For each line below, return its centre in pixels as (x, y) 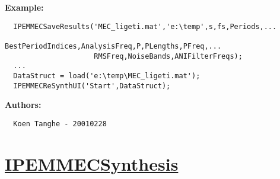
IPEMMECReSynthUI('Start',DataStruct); (92, 86)
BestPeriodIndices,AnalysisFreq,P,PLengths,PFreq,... (113, 46)
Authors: (23, 105)
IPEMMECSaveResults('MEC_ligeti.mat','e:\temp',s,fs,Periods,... (145, 26)
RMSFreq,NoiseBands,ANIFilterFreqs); (168, 56)
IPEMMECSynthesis (92, 163)
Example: (24, 7)
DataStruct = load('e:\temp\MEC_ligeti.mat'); (107, 76)
